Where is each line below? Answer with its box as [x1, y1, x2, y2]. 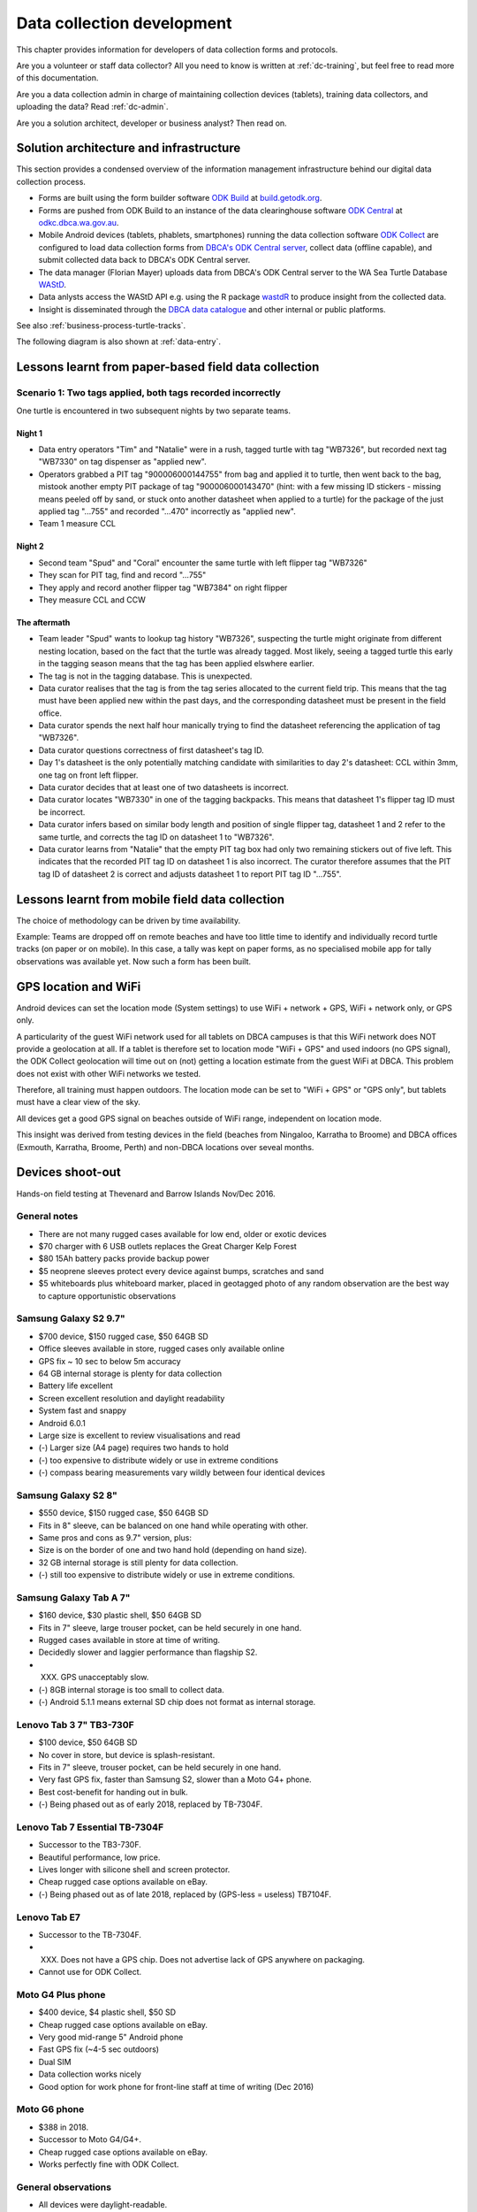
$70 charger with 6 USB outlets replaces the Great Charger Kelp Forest [38, 1241, 298, 1252]
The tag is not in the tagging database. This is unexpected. [38, 671, 253, 681]
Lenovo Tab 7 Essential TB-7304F [16, 1821, 163, 1833]
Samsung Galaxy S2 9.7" [16, 1312, 125, 1325]
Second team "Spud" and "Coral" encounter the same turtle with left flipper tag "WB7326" [38, 557, 367, 568]
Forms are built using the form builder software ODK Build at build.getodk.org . [38, 193, 322, 204]
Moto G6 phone [16, 2103, 85, 2116]
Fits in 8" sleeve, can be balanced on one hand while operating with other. [38, 1520, 308, 1531]
